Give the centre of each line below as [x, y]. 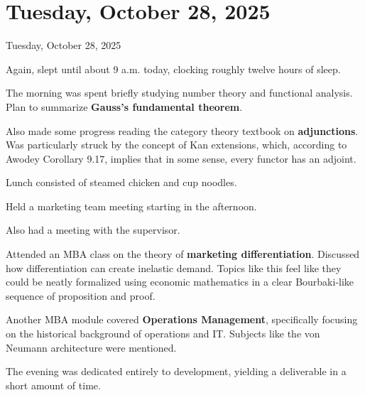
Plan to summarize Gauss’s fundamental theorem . [124, 106]
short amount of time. [53, 385]
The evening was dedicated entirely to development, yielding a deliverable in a [176, 371]
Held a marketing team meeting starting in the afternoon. [131, 206]
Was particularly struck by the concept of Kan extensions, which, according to [176, 145]
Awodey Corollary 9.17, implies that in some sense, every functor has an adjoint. [181, 158]
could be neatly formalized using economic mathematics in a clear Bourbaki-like [180, 282]
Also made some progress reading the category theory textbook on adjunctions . [182, 130]
